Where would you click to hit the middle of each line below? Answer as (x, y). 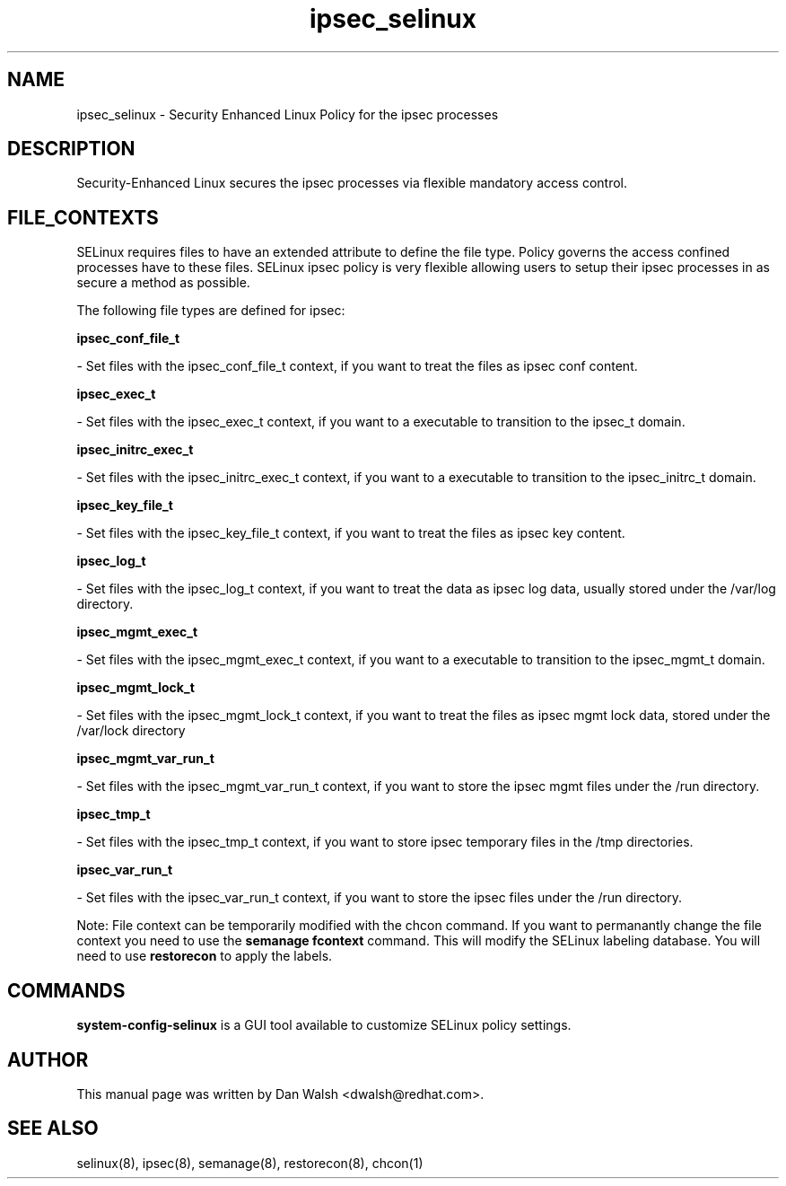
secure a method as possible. (163, 283)
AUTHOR (48, 1059)
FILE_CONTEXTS (83, 217)
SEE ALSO (53, 1129)
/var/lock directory (131, 731)
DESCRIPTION (71, 149)
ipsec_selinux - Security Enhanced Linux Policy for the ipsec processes (288, 114)
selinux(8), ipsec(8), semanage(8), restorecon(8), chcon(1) (250, 1163)
